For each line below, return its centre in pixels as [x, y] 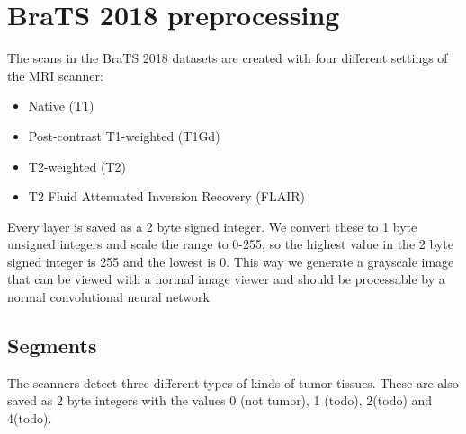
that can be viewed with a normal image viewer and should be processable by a [226, 279]
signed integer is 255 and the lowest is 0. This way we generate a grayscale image [231, 261]
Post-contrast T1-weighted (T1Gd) [124, 135]
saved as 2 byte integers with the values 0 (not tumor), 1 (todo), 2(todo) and [220, 400]
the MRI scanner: [55, 75]
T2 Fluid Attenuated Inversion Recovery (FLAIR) [166, 196]
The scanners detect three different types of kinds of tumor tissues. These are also [233, 382]
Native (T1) [61, 106]
